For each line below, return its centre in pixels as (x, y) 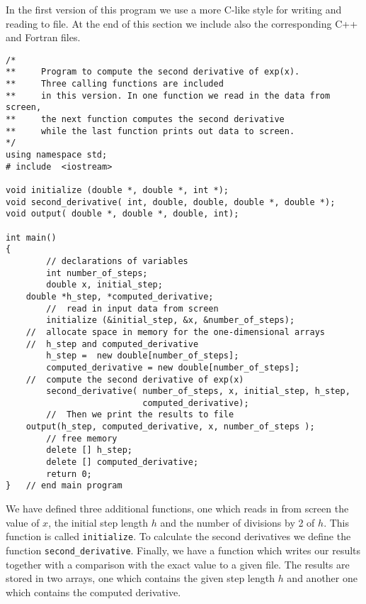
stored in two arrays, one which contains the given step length (140, 578)
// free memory (82, 438)
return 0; (69, 474)
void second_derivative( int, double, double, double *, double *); (171, 202)
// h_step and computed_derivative (112, 344)
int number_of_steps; (97, 273)
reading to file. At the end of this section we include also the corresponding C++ (182, 23)
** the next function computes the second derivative (145, 120)
